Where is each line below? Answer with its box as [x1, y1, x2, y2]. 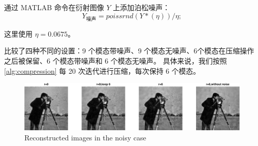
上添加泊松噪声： [113, 2, 170, 12]
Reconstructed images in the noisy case [24, 132, 146, 142]
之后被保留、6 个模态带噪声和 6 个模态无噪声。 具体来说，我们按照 [4, 55, 227, 66]
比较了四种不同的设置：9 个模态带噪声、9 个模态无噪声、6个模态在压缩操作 [4, 45, 254, 56]
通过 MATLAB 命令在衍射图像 [4, 2, 104, 12]
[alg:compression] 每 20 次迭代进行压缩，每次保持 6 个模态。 [4, 65, 200, 76]
